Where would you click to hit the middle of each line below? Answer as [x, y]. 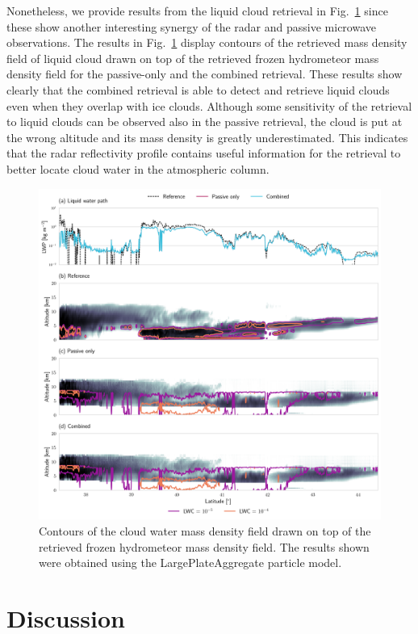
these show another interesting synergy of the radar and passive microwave [191, 26]
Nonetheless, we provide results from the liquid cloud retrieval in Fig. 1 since [197, 10]
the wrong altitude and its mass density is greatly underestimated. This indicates [207, 137]
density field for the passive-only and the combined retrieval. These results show [205, 74]
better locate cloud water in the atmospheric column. [138, 168]
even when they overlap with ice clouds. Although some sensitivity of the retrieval [209, 105]
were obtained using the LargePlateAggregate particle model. [190, 563]
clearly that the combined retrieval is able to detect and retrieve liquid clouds [198, 89]
